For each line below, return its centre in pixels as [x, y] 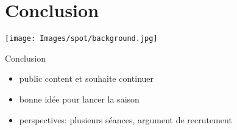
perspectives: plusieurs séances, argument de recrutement [126, 119]
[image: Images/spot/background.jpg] [81, 39]
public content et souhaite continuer [87, 78]
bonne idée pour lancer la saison [79, 99]
